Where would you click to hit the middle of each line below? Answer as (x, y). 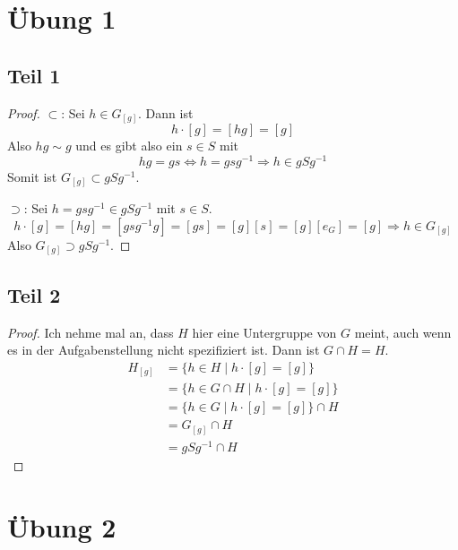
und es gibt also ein (129, 146)
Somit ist (32, 176)
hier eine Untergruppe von (264, 332)
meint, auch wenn (403, 332)
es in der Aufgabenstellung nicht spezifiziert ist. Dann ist (164, 350)
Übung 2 (62, 526)
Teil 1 (34, 75)
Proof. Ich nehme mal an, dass (91, 332)
